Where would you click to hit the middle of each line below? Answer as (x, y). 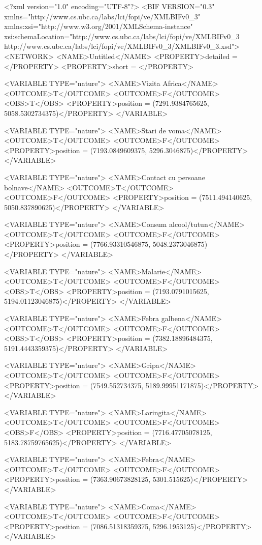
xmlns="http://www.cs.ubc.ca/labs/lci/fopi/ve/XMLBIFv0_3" (102, 16)
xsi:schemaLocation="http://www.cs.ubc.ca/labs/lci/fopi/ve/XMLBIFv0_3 (122, 36)
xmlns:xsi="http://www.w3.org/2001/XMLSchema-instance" (99, 26)
